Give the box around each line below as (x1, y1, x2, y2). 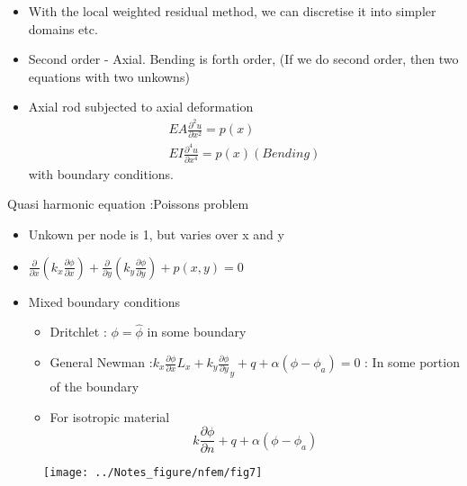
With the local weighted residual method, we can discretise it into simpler (28, 2, 436, 20)
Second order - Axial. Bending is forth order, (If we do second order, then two (28, 49, 459, 68)
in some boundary (147, 322, 247, 341)
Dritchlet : (49, 322, 107, 341)
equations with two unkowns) (28, 67, 190, 85)
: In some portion (364, 353, 460, 371)
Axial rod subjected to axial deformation (28, 97, 254, 116)
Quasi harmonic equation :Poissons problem (7, 194, 249, 213)
